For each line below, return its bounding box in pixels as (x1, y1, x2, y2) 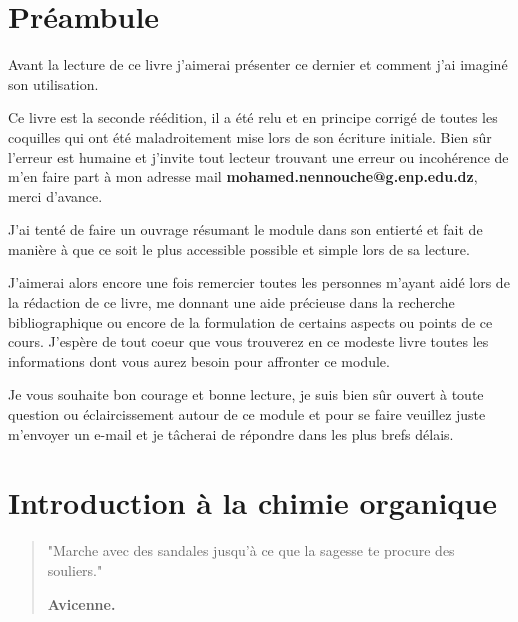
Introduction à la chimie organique (8, 482, 497, 523)
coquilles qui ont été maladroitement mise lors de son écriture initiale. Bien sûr (8, 126, 492, 147)
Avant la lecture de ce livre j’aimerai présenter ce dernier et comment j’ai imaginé (8, 54, 508, 75)
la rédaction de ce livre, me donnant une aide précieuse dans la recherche (8, 292, 455, 313)
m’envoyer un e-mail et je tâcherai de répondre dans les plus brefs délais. (8, 423, 454, 444)
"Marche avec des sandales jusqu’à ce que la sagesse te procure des (47, 540, 455, 561)
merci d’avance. (8, 185, 103, 206)
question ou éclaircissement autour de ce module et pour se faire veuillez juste (8, 404, 486, 425)
